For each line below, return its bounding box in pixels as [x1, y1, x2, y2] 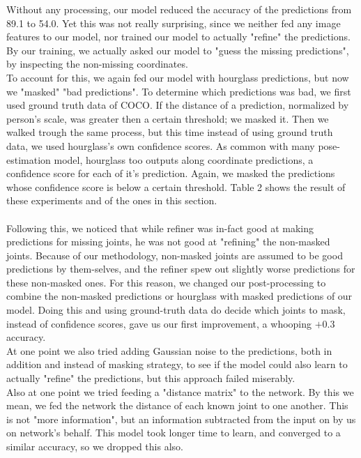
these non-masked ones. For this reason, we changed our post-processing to [6, 275, 326, 289]
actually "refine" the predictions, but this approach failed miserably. [6, 371, 295, 386]
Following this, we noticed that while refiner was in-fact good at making [6, 220, 314, 235]
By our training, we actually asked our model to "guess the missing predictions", [6, 43, 349, 57]
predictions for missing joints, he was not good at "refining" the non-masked [6, 234, 330, 249]
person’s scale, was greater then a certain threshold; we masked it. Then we [6, 111, 329, 125]
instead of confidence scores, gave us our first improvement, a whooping [6, 316, 312, 330]
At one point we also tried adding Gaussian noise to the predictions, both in [6, 343, 332, 358]
